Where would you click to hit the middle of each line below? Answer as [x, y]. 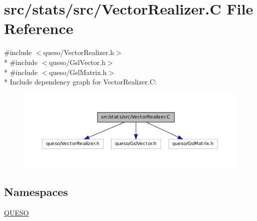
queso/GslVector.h [77, 62]
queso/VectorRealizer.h [79, 52]
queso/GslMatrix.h [78, 72]
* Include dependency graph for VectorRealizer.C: [80, 82]
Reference [39, 28]
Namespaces [36, 192]
